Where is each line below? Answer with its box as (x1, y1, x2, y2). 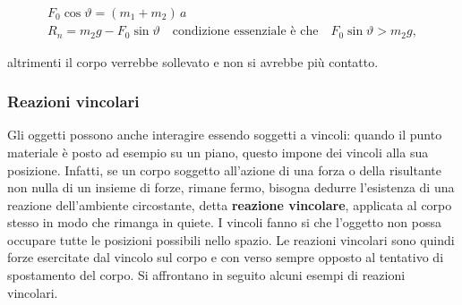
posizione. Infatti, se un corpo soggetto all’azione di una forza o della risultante (7, 160, 442, 179)
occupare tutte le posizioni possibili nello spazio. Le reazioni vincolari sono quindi (7, 230, 455, 249)
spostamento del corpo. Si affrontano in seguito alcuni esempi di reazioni (7, 266, 406, 284)
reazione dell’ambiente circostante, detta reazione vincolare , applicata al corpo (7, 195, 452, 214)
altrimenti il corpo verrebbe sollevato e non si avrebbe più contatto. (7, 52, 379, 71)
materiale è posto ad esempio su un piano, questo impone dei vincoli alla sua (7, 142, 429, 161)
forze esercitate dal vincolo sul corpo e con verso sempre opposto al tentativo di (7, 248, 444, 267)
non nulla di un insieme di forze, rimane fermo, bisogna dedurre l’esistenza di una (7, 178, 455, 197)
